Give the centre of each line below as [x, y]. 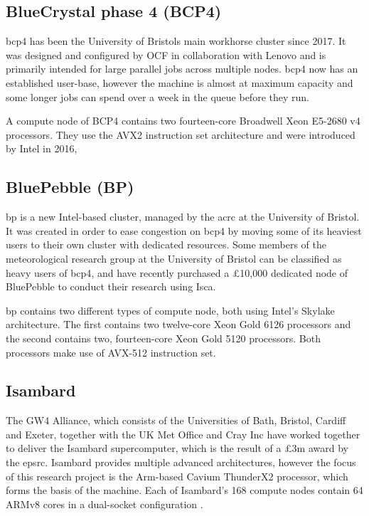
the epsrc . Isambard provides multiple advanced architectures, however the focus [181, 462]
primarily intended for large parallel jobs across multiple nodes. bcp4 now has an [182, 69]
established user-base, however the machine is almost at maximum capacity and [180, 82]
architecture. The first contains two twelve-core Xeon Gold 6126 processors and [178, 324]
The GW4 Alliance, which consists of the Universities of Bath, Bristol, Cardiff [176, 420]
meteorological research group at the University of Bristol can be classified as [174, 258]
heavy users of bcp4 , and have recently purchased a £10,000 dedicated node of [177, 272]
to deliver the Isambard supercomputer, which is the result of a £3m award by [177, 448]
